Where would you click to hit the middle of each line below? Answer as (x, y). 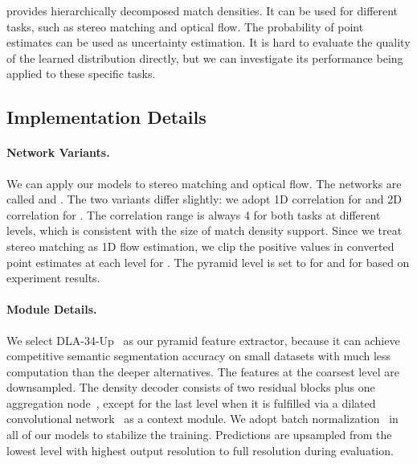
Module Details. (52, 309)
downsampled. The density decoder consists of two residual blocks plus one (191, 387)
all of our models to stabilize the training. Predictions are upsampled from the (199, 435)
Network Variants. (58, 152)
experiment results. (53, 278)
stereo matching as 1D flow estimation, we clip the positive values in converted (200, 246)
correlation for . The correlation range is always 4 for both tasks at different (194, 214)
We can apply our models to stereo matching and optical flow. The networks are (204, 183)
